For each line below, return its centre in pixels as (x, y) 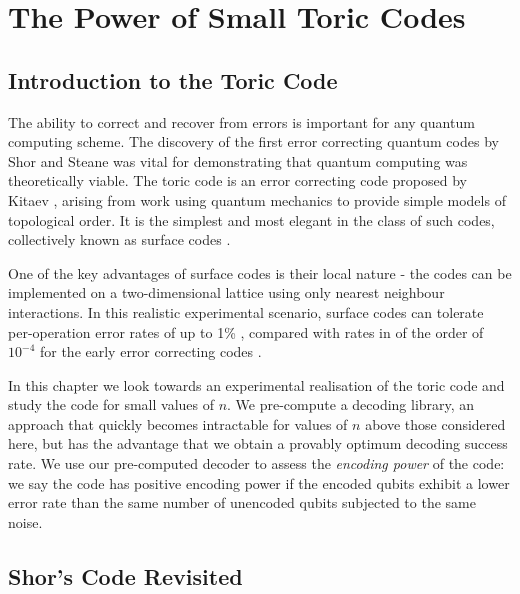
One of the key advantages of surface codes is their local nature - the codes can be (260, 272)
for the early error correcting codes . (150, 351)
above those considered (435, 423)
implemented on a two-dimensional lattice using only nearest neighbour (226, 292)
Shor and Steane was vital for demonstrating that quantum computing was (238, 160)
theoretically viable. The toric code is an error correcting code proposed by (237, 180)
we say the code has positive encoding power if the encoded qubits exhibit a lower (259, 482)
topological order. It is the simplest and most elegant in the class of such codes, (251, 219)
